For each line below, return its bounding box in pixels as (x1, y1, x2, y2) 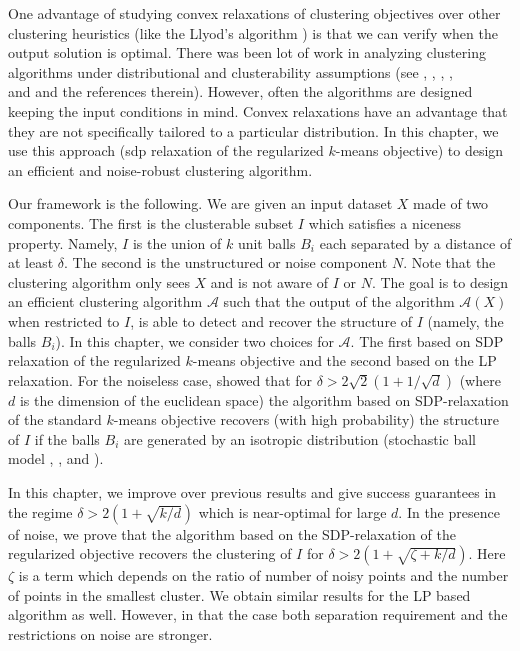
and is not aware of (210, 271, 328, 292)
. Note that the (403, 252, 496, 273)
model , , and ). (8, 448, 104, 469)
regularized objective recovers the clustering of (8, 543, 292, 564)
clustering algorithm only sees (8, 271, 190, 292)
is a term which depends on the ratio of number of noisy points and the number (18, 565, 509, 586)
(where (459, 369, 501, 390)
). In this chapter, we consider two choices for (55, 330, 334, 351)
